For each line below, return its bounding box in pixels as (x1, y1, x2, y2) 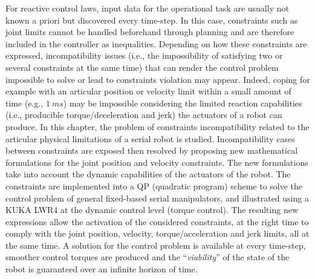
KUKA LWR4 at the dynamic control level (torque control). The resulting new (5, 203, 299, 216)
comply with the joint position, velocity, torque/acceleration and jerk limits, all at (5, 227, 310, 240)
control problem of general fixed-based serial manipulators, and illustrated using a (5, 191, 309, 204)
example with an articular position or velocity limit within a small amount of (5, 85, 291, 97)
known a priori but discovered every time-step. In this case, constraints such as (5, 13, 298, 26)
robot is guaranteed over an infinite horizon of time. (5, 263, 198, 275)
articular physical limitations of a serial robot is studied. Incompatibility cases (5, 132, 295, 145)
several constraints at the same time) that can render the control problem (5, 61, 279, 73)
